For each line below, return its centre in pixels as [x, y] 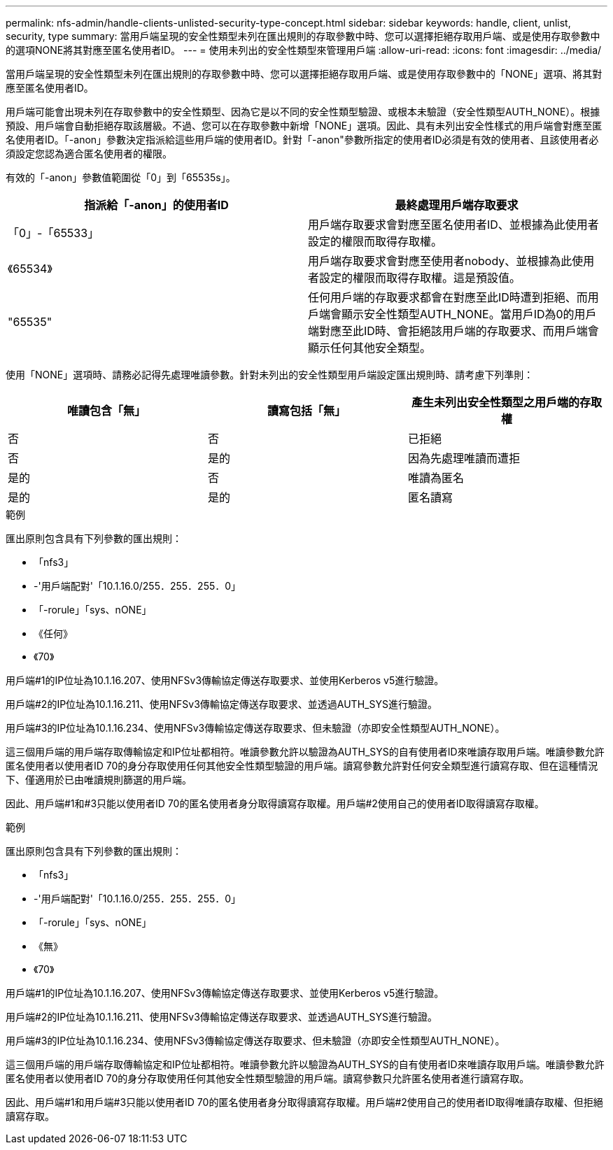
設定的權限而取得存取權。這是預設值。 [420, 278]
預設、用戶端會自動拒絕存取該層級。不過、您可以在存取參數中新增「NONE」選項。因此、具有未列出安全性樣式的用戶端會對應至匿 [304, 126]
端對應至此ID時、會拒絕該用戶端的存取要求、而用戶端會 [453, 331]
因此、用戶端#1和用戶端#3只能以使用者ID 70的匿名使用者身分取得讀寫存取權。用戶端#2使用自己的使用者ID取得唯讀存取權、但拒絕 [304, 1102]
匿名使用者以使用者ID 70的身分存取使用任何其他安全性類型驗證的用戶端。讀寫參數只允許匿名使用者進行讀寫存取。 [268, 1078]
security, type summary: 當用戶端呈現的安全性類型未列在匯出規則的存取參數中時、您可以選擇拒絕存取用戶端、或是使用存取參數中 [303, 36]
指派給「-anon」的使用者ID [156, 205]
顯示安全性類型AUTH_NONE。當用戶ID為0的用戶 [469, 314]
